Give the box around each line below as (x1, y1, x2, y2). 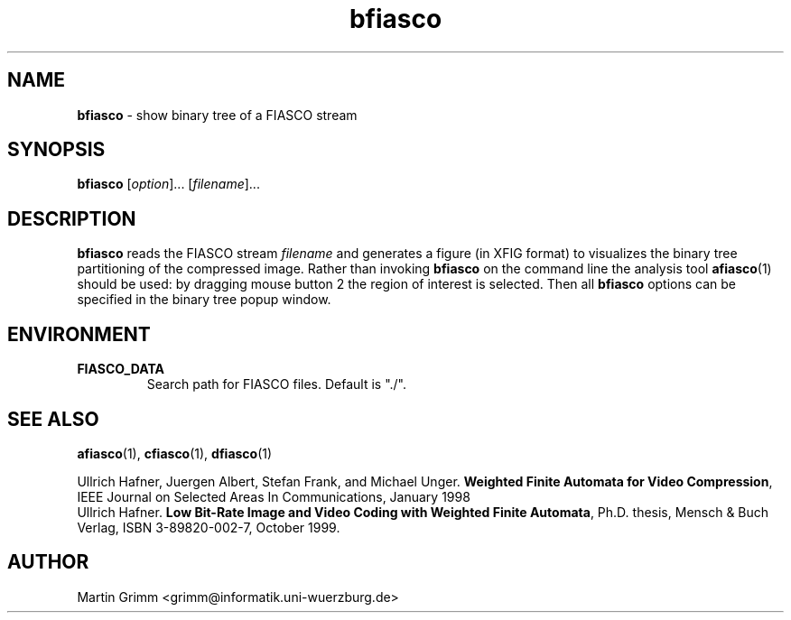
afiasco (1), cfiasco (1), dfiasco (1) (77, 445, 273, 461)
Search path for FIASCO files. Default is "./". (146, 376, 407, 393)
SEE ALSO (7, 407, 99, 430)
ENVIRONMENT (7, 322, 151, 346)
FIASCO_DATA (77, 361, 164, 377)
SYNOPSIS (7, 138, 106, 162)
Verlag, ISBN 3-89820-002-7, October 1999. (77, 519, 340, 535)
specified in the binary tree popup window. (77, 291, 331, 308)
